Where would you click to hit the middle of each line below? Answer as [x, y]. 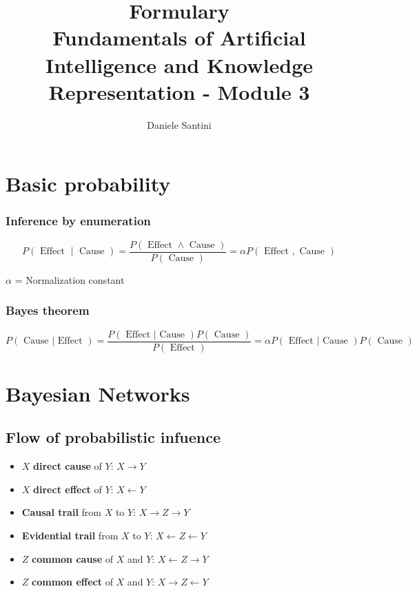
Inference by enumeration [78, 221]
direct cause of [68, 466]
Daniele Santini [179, 124]
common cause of [73, 558]
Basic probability [88, 184]
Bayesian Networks [98, 393]
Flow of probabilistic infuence [113, 437]
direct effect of [68, 489]
